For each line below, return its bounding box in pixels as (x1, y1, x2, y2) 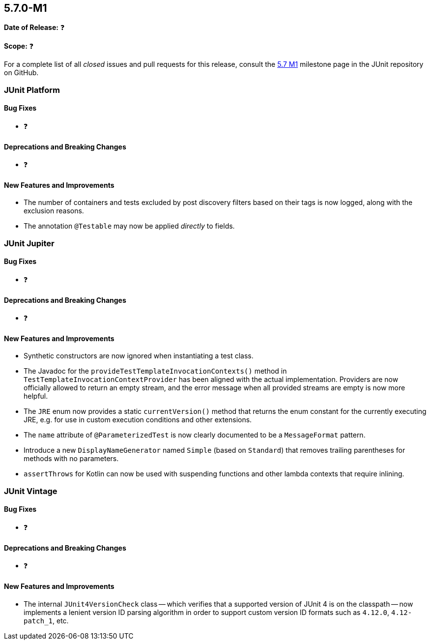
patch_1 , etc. (24, 616, 69, 625)
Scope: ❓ (4, 42, 34, 51)
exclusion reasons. (24, 206, 84, 215)
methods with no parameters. (24, 454, 119, 463)
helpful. (24, 392, 48, 401)
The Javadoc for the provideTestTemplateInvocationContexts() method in (24, 367, 287, 376)
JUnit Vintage (4, 486, 57, 496)
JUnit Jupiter (4, 238, 55, 248)
